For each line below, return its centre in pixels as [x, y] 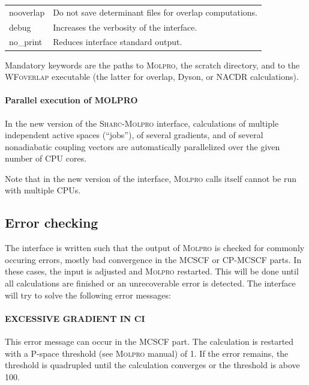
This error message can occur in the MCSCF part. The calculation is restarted [149, 341]
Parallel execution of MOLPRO [71, 100]
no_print [26, 42]
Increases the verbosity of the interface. [125, 27]
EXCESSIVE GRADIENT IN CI [75, 318]
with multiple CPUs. [43, 190]
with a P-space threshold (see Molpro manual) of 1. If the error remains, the [147, 353]
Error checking [52, 223]
